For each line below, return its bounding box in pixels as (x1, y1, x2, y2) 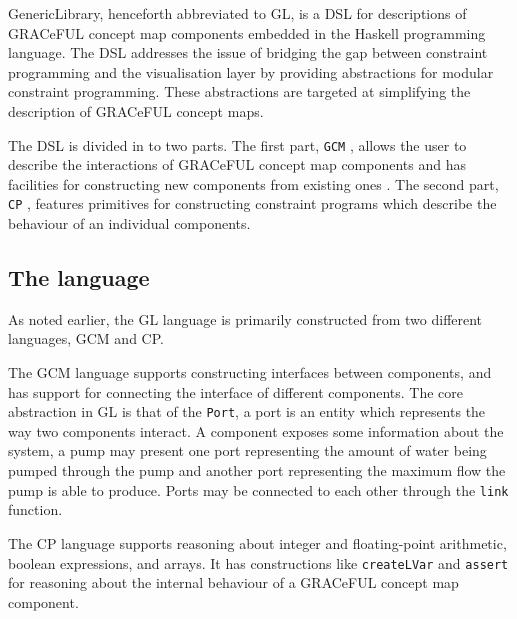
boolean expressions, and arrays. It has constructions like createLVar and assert (8, 552, 509, 573)
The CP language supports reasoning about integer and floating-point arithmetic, (8, 532, 507, 553)
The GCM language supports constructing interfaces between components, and (8, 362, 492, 383)
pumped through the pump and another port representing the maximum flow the (8, 460, 506, 481)
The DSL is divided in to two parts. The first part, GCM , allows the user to (8, 134, 467, 155)
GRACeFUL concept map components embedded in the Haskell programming (8, 22, 486, 43)
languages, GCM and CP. (8, 328, 164, 349)
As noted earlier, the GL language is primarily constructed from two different (8, 308, 483, 329)
